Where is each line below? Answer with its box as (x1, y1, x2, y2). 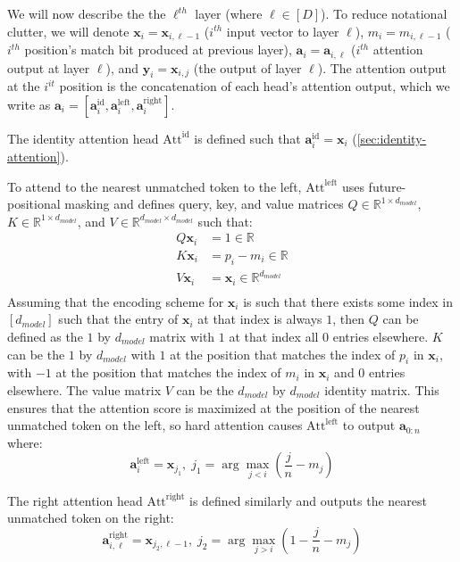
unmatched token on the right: (7, 508, 174, 527)
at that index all (229, 326, 319, 345)
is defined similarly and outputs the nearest (188, 491, 428, 509)
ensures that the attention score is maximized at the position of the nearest (7, 398, 420, 417)
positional (7, 194, 61, 213)
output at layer (7, 58, 90, 77)
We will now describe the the (7, 4, 166, 22)
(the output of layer (193, 58, 302, 77)
